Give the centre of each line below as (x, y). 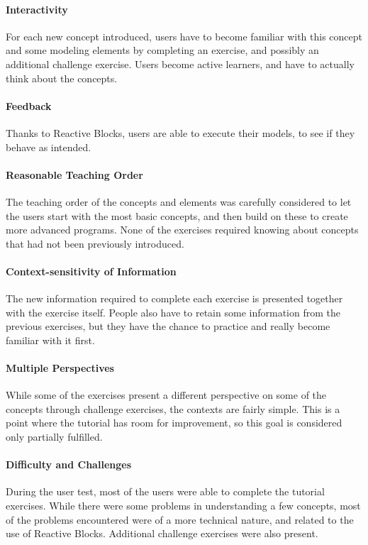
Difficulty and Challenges (68, 464)
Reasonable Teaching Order (74, 174)
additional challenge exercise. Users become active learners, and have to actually (180, 64)
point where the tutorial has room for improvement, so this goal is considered (174, 423)
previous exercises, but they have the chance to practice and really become (168, 326)
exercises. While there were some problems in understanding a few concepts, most (183, 506)
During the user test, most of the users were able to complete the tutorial (165, 491)
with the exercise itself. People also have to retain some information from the (173, 312)
